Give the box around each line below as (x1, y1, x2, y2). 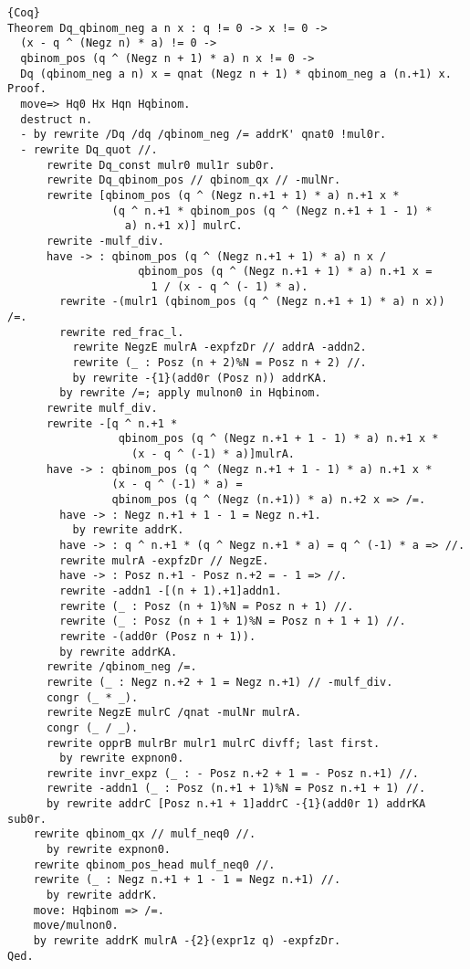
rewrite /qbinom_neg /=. (46, 660, 197, 674)
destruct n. (20, 112, 93, 126)
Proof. (7, 82, 47, 96)
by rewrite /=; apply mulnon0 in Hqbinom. (59, 386, 321, 400)
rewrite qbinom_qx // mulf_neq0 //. (33, 827, 256, 841)
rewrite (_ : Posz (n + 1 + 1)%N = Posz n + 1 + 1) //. (59, 615, 406, 628)
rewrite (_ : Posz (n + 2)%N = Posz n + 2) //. (72, 356, 367, 370)
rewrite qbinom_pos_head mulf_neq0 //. (33, 858, 276, 871)
